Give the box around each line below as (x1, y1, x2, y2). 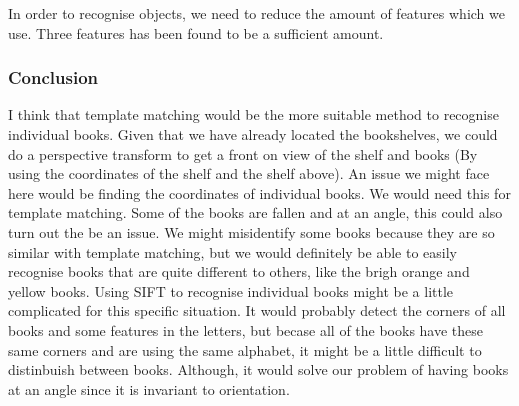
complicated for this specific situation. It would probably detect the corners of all (8, 300, 506, 321)
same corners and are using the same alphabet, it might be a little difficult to (8, 339, 482, 360)
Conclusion (8, 65, 98, 90)
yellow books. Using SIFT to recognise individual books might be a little (8, 280, 454, 301)
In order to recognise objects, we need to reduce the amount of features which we (8, 3, 505, 23)
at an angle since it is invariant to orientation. (8, 378, 290, 399)
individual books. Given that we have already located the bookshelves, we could (8, 124, 498, 144)
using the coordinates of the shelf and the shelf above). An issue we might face (8, 163, 490, 184)
